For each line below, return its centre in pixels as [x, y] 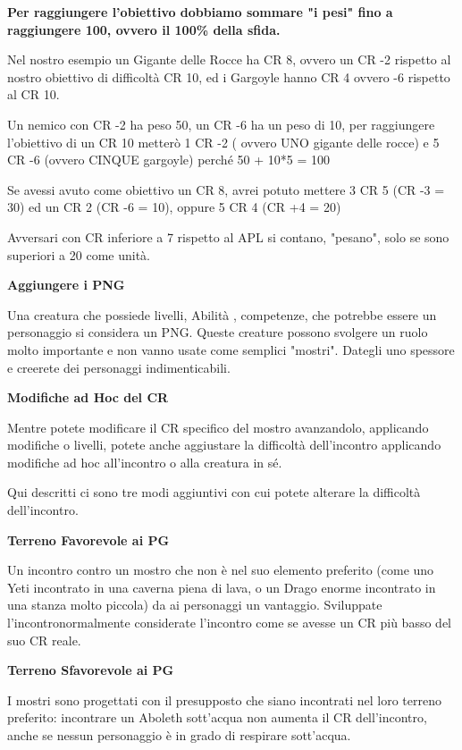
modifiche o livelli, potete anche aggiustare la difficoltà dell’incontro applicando [224, 445]
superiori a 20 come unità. [79, 254]
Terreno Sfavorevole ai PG [91, 670]
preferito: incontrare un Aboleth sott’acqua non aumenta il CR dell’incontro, [217, 717]
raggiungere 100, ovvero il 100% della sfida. [144, 29]
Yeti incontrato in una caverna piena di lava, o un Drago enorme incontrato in [222, 587]
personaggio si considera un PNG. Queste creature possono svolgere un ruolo [218, 332]
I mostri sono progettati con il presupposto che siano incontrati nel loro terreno [224, 699]
